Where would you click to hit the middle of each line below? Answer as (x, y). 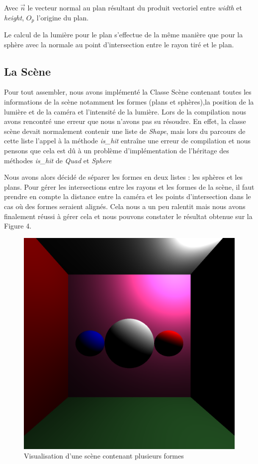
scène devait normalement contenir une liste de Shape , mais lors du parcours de (125, 131)
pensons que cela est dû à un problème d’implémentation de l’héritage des (117, 150)
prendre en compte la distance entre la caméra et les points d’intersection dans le (128, 196)
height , (14, 17)
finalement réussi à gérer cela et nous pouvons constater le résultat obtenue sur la (128, 216)
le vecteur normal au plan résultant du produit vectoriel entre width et (135, 7)
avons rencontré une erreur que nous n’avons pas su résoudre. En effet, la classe (125, 121)
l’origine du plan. (63, 17)
